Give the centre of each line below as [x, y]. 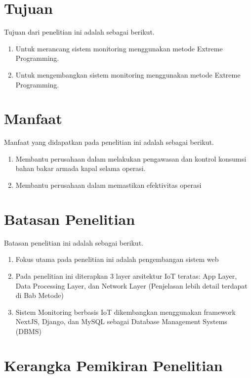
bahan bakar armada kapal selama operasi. [81, 168]
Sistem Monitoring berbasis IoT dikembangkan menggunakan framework [125, 312]
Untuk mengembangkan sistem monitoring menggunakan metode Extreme [128, 74]
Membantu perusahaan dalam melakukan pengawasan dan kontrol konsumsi [131, 158]
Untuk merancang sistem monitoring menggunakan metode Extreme [119, 48]
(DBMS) [28, 331]
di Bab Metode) [40, 295]
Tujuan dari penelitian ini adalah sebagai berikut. [79, 32]
